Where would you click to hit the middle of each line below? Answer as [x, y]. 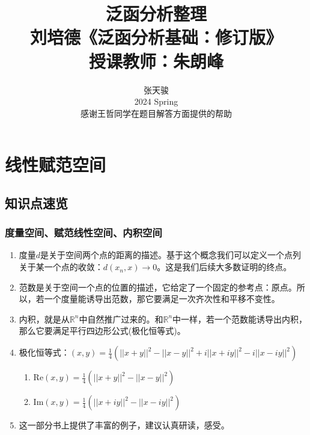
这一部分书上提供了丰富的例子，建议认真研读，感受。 [124, 425]
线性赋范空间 [56, 165]
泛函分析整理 [156, 14]
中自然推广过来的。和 [121, 319]
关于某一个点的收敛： [61, 267]
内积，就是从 [44, 319]
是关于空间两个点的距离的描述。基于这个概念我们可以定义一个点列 [171, 255]
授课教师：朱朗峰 [156, 60]
